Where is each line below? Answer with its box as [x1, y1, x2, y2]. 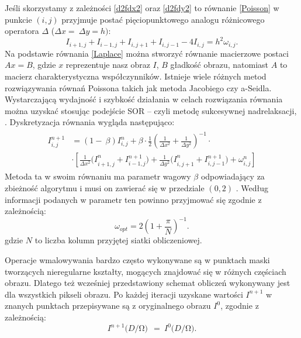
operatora [5, 25, 39, 37]
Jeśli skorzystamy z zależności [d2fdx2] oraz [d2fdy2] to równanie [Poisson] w [5, 2, 279, 13]
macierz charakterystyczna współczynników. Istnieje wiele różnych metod [5, 70, 267, 82]
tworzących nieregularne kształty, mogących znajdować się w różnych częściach [5, 265, 286, 277]
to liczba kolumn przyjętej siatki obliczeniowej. [34, 234, 202, 246]
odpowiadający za [200, 170, 265, 182]
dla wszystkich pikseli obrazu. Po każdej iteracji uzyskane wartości [5, 288, 243, 300]
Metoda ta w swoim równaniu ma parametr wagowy [5, 170, 191, 182]
